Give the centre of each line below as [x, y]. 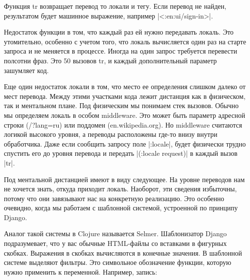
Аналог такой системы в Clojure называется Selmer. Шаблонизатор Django [116, 233]
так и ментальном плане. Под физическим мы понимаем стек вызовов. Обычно [121, 105]
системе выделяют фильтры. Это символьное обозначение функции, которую [118, 262]
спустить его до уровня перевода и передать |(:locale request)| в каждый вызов [121, 153]
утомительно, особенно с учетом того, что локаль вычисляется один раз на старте [125, 41]
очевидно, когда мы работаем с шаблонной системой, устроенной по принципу [121, 208]
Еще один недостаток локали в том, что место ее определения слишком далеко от [125, 86]
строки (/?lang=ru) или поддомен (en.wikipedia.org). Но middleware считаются [123, 124]
